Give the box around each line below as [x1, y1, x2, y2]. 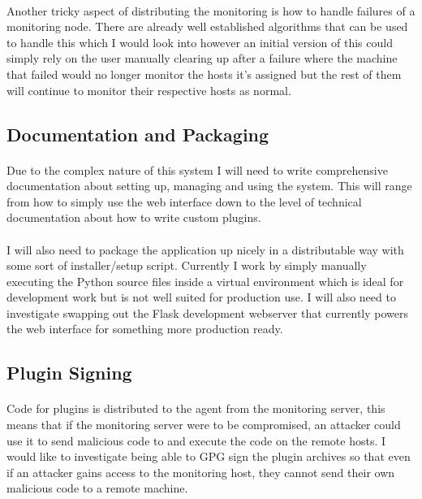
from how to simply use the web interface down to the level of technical [6, 193, 362, 210]
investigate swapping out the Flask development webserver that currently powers [6, 304, 409, 321]
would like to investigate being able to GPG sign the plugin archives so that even [6, 448, 411, 465]
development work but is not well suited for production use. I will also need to [6, 289, 396, 306]
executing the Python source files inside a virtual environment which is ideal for [6, 272, 404, 289]
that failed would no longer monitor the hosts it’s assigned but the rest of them [6, 65, 402, 82]
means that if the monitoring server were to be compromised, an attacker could [6, 416, 401, 433]
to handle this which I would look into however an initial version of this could [6, 33, 393, 50]
